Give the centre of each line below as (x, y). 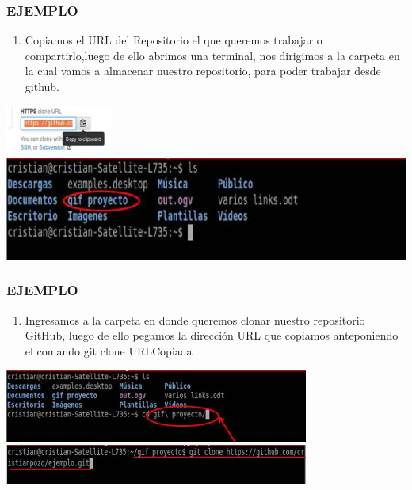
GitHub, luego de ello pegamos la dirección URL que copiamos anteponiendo (212, 335)
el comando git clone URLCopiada (109, 350)
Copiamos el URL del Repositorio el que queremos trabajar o (174, 40)
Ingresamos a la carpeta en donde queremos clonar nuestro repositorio (195, 319)
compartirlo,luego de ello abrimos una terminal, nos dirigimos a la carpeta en (212, 55)
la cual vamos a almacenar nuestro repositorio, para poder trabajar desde (203, 71)
